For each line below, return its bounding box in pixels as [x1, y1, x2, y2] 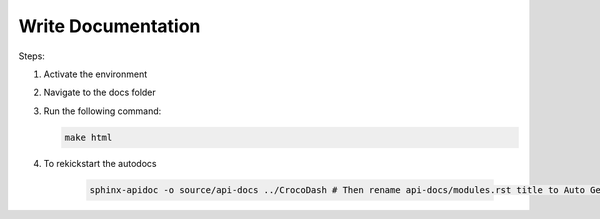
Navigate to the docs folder [43, 86, 157, 99]
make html [64, 131, 113, 143]
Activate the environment [43, 68, 148, 80]
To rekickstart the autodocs [43, 157, 157, 169]
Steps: [18, 50, 45, 62]
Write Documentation [18, 15, 201, 37]
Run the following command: [43, 105, 162, 117]
